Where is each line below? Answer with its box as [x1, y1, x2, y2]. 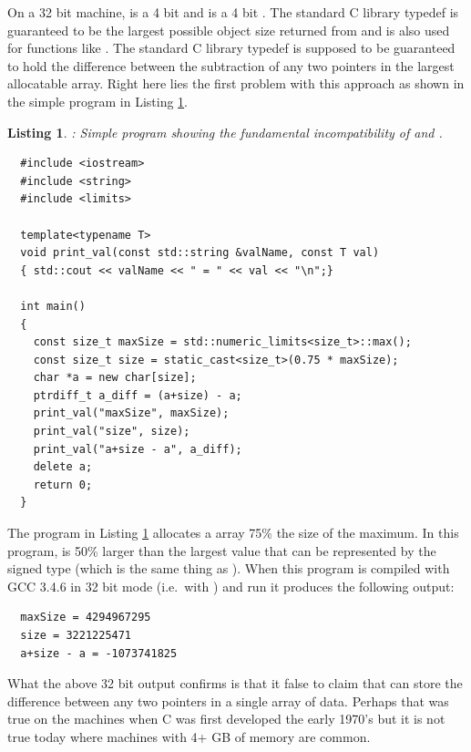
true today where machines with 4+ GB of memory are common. [7, 726, 371, 746]
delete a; [33, 460, 93, 474]
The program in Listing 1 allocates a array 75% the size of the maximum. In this [7, 523, 459, 542]
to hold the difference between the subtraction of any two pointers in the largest [7, 56, 455, 75]
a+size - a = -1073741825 [20, 646, 178, 660]
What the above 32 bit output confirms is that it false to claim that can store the [7, 674, 463, 693]
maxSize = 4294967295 [20, 611, 151, 624]
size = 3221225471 [20, 629, 132, 642]
